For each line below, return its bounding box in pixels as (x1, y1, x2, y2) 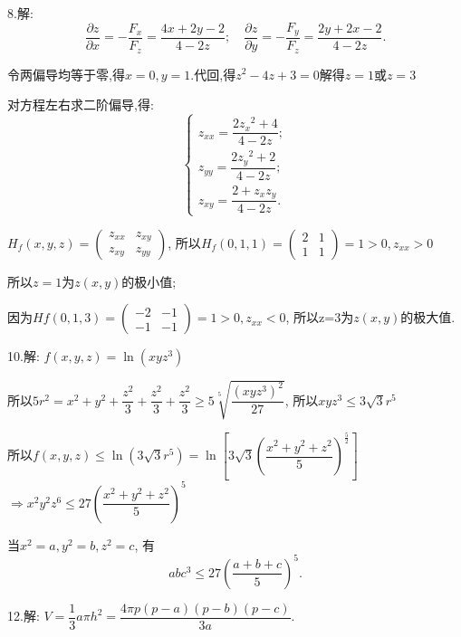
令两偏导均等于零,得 (7, 64, 125, 83)
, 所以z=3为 (285, 308, 354, 327)
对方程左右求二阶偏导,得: (7, 95, 154, 114)
